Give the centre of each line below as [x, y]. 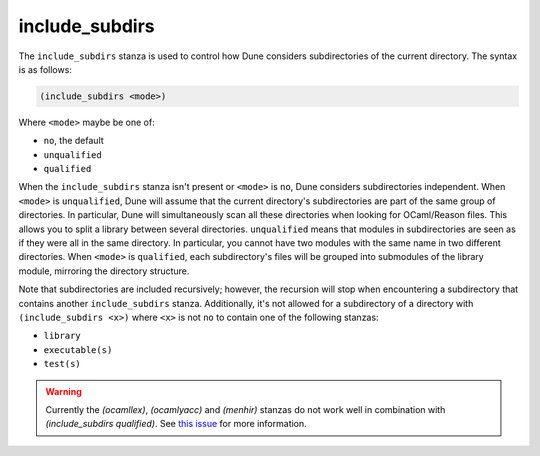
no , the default [73, 141]
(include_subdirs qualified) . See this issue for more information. [176, 424]
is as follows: [45, 69]
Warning [63, 391]
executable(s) [78, 349]
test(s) [62, 364]
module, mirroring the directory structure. [104, 271]
